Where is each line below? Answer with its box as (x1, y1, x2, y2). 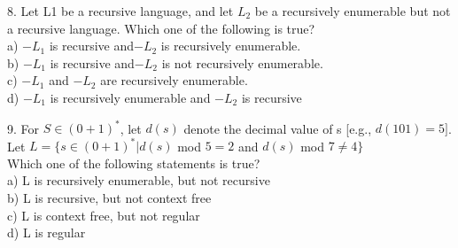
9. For (7, 119, 40, 137)
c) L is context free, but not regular (7, 205, 200, 224)
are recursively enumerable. (100, 71, 248, 89)
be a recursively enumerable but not (254, 2, 451, 19)
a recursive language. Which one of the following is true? (7, 19, 315, 37)
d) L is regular (7, 223, 86, 242)
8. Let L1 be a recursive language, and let (7, 2, 234, 19)
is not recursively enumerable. (161, 53, 323, 72)
